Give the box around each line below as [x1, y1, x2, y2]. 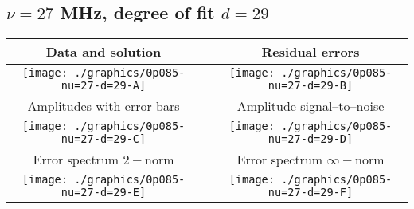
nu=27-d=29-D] [268, 132, 353, 146]
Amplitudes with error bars [27, 97, 180, 116]
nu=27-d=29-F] [268, 186, 353, 199]
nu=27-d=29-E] [61, 186, 146, 199]
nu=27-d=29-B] [268, 79, 353, 93]
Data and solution [45, 42, 162, 61]
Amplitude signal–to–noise [236, 97, 385, 116]
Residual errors [261, 42, 360, 61]
